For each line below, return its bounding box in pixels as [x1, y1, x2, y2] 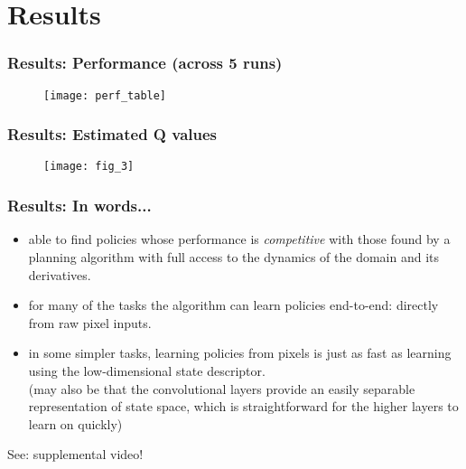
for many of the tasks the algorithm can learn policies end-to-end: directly [28, 295, 439, 314]
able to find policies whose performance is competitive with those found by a [28, 230, 451, 249]
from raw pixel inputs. [28, 313, 152, 332]
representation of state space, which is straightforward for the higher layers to [28, 397, 459, 416]
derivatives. [28, 265, 91, 284]
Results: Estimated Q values [7, 123, 218, 145]
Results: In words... [7, 194, 152, 217]
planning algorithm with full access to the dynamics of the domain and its [28, 247, 439, 266]
